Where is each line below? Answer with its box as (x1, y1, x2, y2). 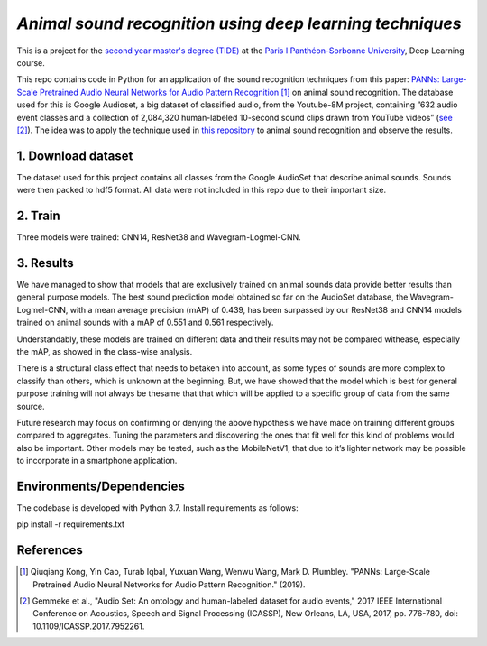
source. (16, 401, 45, 411)
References (16, 542, 83, 558)
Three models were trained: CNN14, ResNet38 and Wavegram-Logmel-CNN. (16, 232, 301, 243)
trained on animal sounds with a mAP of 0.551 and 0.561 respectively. (16, 317, 274, 328)
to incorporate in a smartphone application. (16, 456, 178, 466)
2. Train (16, 208, 60, 223)
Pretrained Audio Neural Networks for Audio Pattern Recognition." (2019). (32, 578, 306, 590)
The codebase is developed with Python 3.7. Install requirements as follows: (16, 502, 299, 513)
